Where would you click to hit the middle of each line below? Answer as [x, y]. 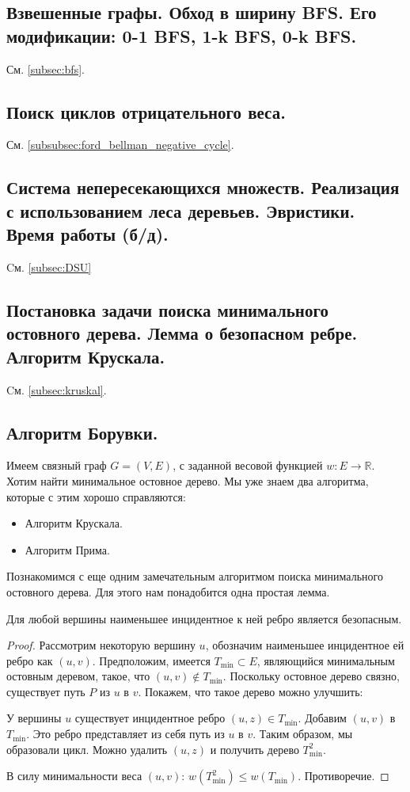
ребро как [30, 660]
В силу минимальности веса [74, 776]
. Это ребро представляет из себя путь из [125, 734]
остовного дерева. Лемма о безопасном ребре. [182, 333]
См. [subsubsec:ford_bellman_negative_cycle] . [120, 145]
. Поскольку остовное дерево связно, [311, 676]
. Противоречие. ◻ [344, 776]
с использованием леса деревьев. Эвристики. [181, 210]
